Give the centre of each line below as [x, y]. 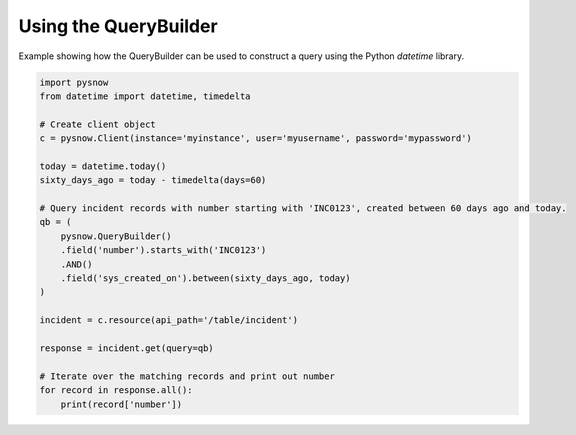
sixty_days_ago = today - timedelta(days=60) [153, 180]
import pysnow [74, 82]
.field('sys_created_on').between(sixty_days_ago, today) [205, 278]
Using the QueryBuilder [118, 26]
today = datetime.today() [103, 166]
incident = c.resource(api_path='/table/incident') [169, 320]
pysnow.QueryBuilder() [116, 236]
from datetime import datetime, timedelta [145, 96]
